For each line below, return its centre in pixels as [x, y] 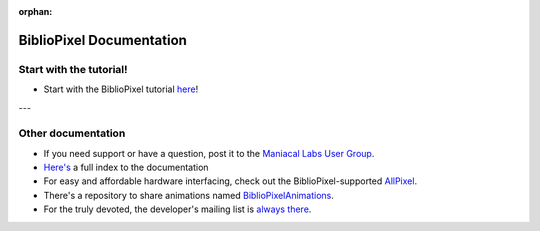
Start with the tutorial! [73, 69]
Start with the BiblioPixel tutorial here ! [121, 89]
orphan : [35, 11]
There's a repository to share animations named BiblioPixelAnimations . [189, 195]
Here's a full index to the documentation [126, 167]
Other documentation [72, 133]
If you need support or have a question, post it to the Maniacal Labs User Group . [209, 153]
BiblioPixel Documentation [102, 40]
